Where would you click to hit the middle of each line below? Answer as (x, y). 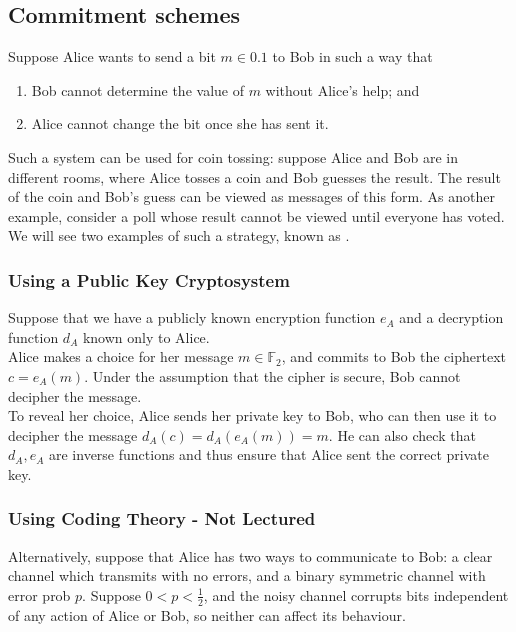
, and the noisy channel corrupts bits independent (356, 594)
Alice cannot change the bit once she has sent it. (180, 123)
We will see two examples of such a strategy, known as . (179, 235)
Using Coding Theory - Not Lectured (162, 518)
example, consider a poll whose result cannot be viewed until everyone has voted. (256, 215)
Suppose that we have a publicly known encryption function (192, 317)
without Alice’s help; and (342, 89)
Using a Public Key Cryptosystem (149, 279)
